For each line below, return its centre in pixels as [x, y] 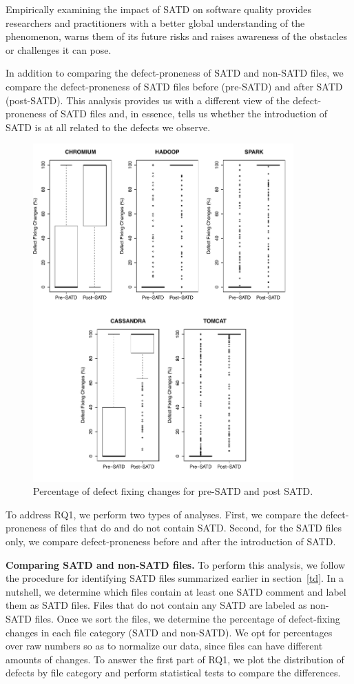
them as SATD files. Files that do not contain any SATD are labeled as [156, 605]
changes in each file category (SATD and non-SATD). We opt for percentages [169, 632]
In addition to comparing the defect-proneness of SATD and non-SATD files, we [175, 73]
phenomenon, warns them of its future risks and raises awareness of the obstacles [176, 36]
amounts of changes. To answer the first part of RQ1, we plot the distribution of [175, 659]
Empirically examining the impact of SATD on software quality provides [159, 9]
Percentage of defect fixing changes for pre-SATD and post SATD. [173, 491]
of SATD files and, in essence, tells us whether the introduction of [188, 114]
